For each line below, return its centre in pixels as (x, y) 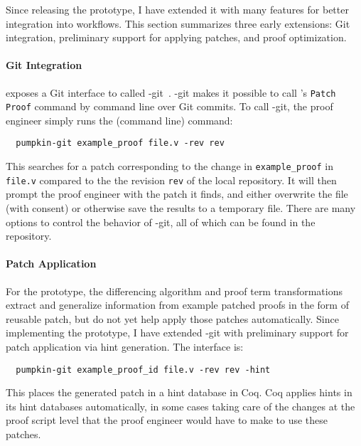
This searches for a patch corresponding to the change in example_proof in (170, 166)
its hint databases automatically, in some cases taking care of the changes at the (180, 406)
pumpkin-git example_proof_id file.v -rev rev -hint (143, 370)
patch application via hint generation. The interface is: (125, 346)
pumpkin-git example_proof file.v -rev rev (120, 143)
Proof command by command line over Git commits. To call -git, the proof (169, 106)
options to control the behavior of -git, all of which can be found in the (161, 222)
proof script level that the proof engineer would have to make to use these (167, 420)
